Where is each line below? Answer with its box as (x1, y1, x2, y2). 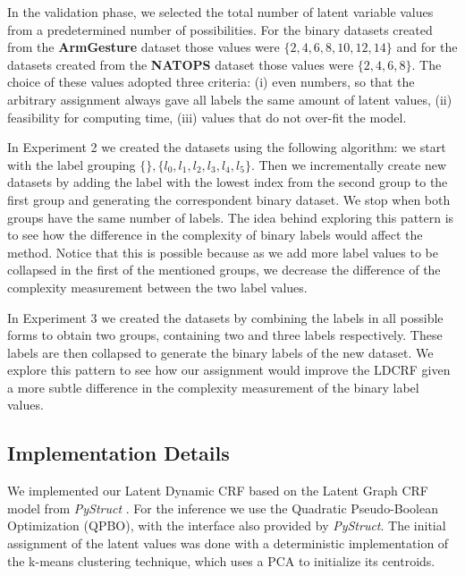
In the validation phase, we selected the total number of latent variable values (7, 3, 434, 21)
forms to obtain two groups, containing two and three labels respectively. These (7, 326, 443, 344)
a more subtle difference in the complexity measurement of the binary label (7, 377, 419, 396)
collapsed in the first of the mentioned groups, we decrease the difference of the (7, 260, 441, 279)
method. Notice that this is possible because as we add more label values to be (7, 242, 438, 261)
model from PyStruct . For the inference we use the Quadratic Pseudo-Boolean (7, 498, 439, 517)
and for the (396, 38, 458, 56)
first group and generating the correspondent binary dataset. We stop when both (7, 190, 451, 208)
